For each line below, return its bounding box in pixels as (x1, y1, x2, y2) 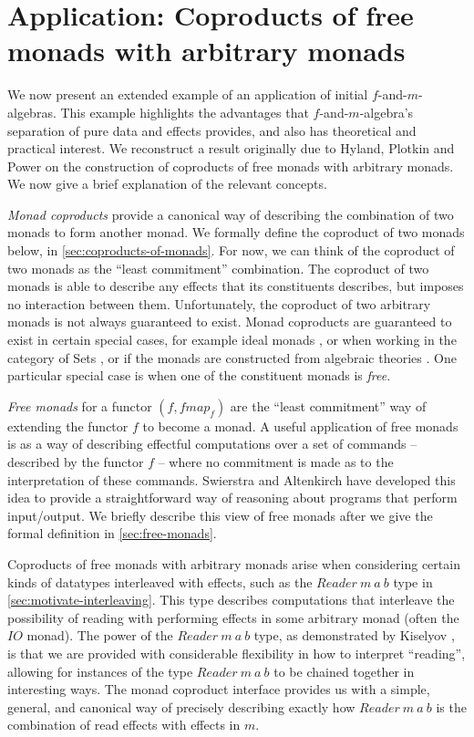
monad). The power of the (26, 626, 173, 645)
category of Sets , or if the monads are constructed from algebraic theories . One (7, 348, 457, 367)
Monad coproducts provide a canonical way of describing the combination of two (7, 204, 454, 223)
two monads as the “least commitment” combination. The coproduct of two (7, 258, 429, 277)
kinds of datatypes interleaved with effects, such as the (7, 572, 313, 591)
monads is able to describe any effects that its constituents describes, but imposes (7, 276, 464, 296)
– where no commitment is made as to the (158, 452, 394, 471)
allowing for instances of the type (7, 661, 193, 680)
